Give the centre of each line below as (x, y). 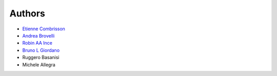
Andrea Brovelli (38, 35)
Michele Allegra (39, 65)
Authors (27, 13)
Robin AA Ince (37, 43)
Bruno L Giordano (41, 50)
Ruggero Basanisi (41, 58)
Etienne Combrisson (44, 29)
